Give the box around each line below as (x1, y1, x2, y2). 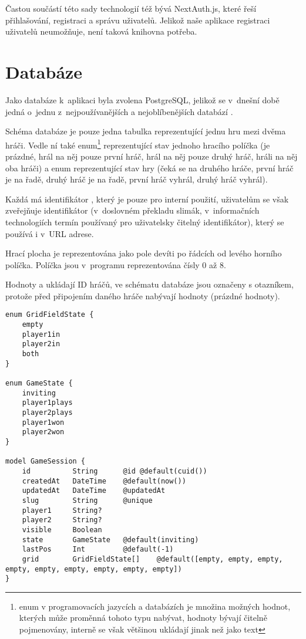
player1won (22, 418, 65, 427)
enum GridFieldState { (5, 310, 94, 319)
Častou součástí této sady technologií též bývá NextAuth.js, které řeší (5, 2, 257, 14)
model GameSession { (5, 457, 86, 466)
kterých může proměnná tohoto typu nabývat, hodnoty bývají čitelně (19, 611, 267, 624)
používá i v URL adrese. (5, 227, 94, 239)
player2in (22, 340, 60, 349)
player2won (22, 428, 65, 437)
